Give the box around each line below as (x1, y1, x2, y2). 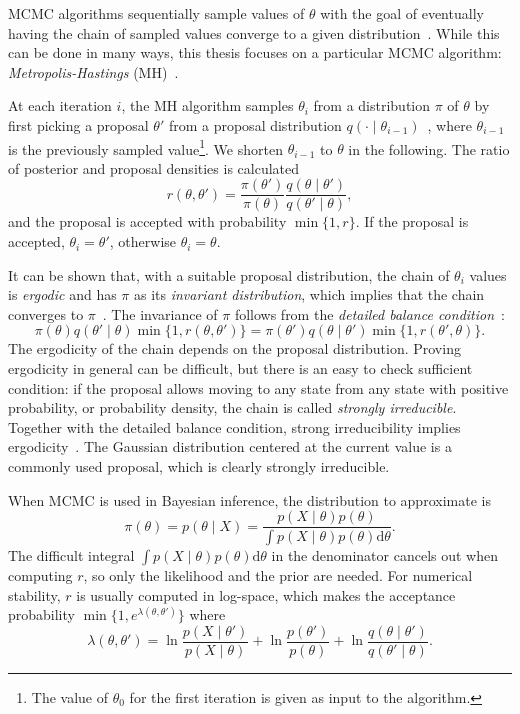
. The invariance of (102, 303, 218, 324)
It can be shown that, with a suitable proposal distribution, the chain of (8, 264, 450, 285)
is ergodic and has (8, 284, 117, 305)
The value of (31, 686, 109, 707)
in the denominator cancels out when (271, 545, 499, 566)
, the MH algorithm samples (121, 95, 294, 116)
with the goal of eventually (320, 3, 484, 23)
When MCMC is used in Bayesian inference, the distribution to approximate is (8, 489, 491, 510)
